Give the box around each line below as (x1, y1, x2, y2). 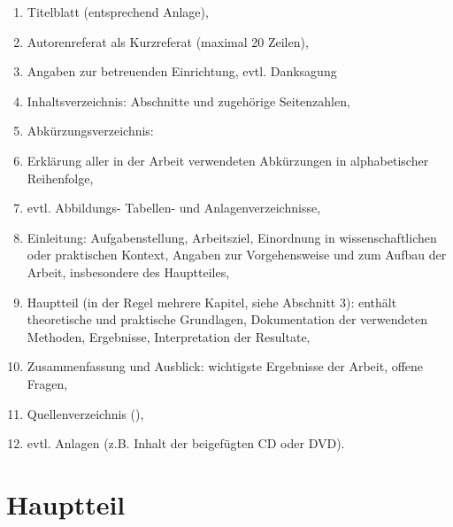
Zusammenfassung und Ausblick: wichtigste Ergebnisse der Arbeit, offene (27, 357, 424, 376)
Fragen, (27, 374, 68, 392)
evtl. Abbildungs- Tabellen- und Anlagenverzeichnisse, (27, 198, 321, 217)
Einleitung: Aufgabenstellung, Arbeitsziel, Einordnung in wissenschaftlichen (27, 228, 437, 246)
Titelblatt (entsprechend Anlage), (27, 3, 209, 20)
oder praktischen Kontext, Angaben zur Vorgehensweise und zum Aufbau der (27, 245, 447, 264)
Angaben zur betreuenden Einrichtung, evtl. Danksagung (27, 62, 337, 81)
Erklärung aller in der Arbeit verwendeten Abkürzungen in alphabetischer (27, 151, 429, 169)
